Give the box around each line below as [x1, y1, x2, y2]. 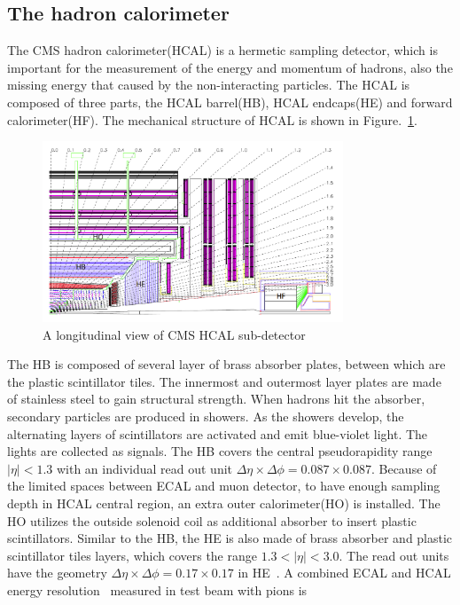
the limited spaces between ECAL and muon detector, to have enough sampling [7, 476, 441, 495]
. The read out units [339, 546, 449, 564]
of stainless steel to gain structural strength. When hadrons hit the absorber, [7, 389, 425, 408]
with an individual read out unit [56, 459, 233, 477]
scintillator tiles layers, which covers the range [7, 546, 257, 564]
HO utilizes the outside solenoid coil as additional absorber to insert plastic [7, 511, 417, 530]
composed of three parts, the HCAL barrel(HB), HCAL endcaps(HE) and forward [7, 92, 453, 111]
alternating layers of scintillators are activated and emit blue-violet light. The [7, 424, 428, 443]
